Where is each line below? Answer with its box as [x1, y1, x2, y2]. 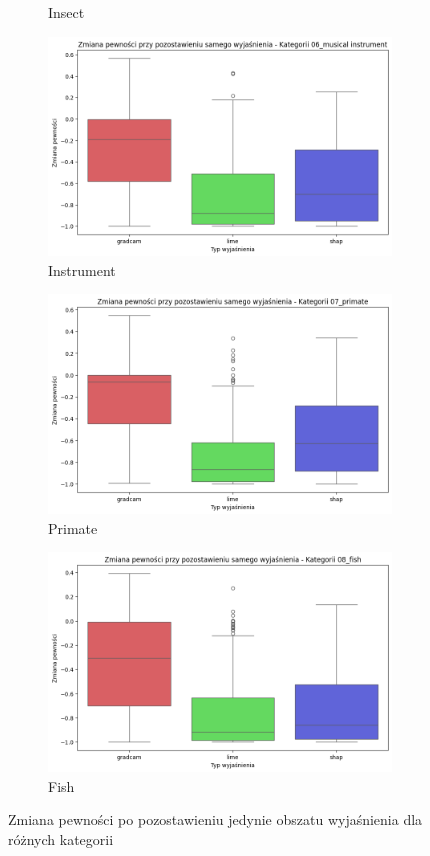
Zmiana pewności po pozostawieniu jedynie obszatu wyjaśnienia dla [8, 809, 423, 830]
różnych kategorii [8, 828, 114, 849]
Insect [48, 2, 85, 22]
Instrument [48, 259, 116, 280]
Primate [48, 517, 98, 538]
